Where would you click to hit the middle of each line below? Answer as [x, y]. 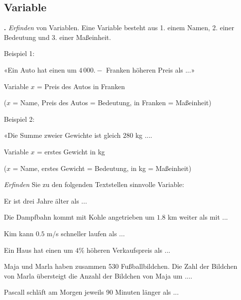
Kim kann [19, 233]
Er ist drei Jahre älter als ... [46, 200]
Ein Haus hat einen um [39, 250]
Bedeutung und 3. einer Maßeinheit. [58, 37]
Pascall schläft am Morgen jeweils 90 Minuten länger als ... [91, 292]
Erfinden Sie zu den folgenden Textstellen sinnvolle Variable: [94, 184]
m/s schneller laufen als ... [86, 233]
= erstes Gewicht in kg [71, 151]
